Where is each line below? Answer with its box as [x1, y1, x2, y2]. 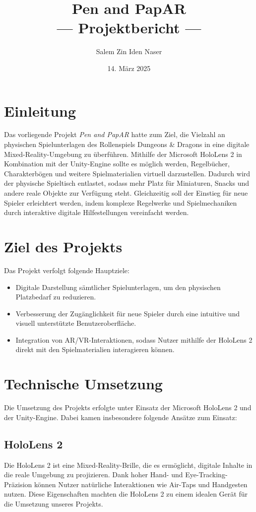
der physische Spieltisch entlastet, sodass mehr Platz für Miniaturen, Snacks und [4, 178, 250, 188]
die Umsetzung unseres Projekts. [4, 498, 103, 509]
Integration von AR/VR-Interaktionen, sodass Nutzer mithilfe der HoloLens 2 [15, 334, 253, 345]
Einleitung [4, 100, 76, 121]
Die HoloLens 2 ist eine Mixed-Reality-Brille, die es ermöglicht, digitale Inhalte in [4, 459, 253, 470]
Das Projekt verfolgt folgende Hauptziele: [4, 265, 129, 275]
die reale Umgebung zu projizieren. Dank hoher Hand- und [4, 469, 183, 480]
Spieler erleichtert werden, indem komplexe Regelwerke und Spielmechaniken [4, 197, 237, 208]
